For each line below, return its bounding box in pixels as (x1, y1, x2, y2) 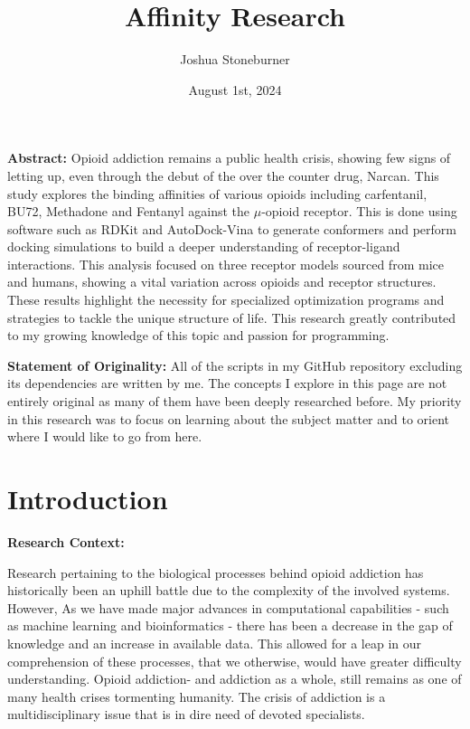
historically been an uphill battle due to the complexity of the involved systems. (7, 581, 450, 600)
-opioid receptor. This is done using (261, 202, 457, 221)
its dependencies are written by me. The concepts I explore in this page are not (7, 374, 447, 393)
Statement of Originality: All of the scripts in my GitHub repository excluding (7, 355, 463, 374)
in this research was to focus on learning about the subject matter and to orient (7, 409, 450, 428)
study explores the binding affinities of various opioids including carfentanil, (7, 184, 428, 203)
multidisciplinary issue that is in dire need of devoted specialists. (7, 705, 365, 724)
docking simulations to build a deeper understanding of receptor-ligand (7, 237, 400, 256)
